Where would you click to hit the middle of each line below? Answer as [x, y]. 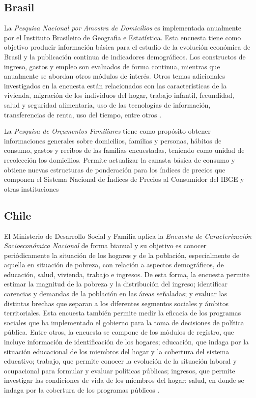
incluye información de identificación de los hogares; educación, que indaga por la [127, 342]
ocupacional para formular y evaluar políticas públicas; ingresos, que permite [120, 370]
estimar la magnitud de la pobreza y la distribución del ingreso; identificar [116, 284]
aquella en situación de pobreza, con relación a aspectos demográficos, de [114, 265]
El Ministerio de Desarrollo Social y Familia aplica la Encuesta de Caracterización [128, 236]
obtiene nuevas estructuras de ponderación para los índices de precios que [115, 169]
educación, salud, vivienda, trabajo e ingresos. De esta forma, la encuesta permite [127, 274]
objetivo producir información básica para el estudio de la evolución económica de [127, 47]
